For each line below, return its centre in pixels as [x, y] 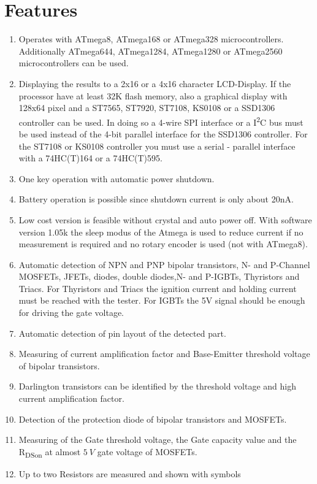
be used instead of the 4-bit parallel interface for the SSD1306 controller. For [163, 133]
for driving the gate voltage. [71, 313]
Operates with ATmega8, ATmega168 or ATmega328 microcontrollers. [151, 39]
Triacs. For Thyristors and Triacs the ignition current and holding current [158, 288]
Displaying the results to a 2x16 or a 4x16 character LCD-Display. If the [155, 83]
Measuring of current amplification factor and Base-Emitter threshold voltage [164, 354]
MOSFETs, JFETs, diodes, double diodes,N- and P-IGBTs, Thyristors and [159, 276]
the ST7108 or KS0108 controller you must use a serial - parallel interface [157, 146]
